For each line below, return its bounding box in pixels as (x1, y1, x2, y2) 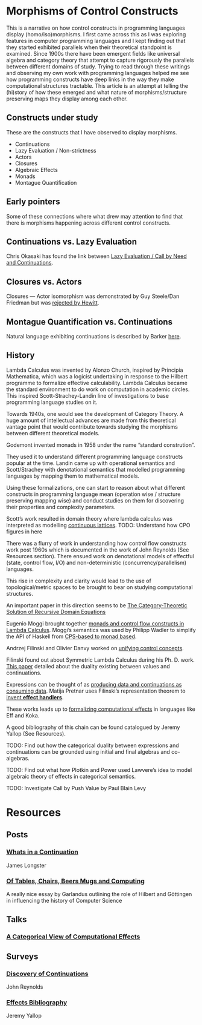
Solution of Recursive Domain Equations (6, 608, 106, 615)
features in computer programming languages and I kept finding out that (6, 37, 186, 44)
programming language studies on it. (6, 398, 98, 406)
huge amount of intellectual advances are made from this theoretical (6, 417, 176, 424)
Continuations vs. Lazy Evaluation (6, 236, 137, 246)
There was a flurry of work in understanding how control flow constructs (6, 539, 187, 547)
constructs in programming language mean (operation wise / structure (6, 490, 181, 498)
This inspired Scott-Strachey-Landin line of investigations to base (6, 392, 169, 399)
